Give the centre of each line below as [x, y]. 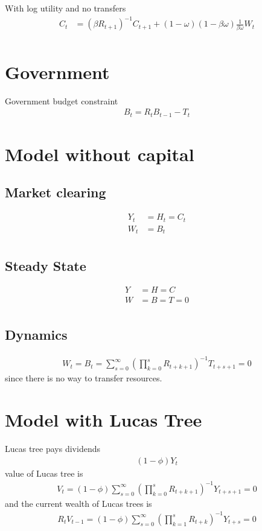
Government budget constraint [62, 100]
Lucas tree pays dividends [53, 448]
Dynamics [36, 334]
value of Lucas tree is [44, 473]
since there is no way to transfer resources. [84, 378]
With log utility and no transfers [65, 8]
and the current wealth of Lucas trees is [78, 503]
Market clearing [56, 192]
